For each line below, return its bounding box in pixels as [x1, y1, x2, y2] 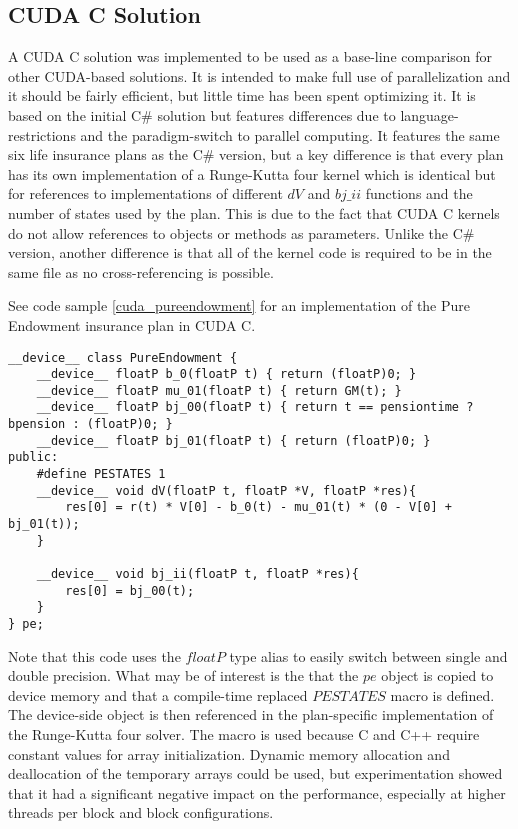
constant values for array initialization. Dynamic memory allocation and [8, 743, 450, 764]
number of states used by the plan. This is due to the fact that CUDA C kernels [8, 202, 500, 223]
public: [8, 450, 59, 465]
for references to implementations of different [8, 183, 283, 204]
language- [400, 104, 459, 125]
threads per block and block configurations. [8, 802, 274, 823]
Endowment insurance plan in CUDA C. [8, 314, 256, 335]
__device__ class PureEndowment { [8, 350, 238, 365]
